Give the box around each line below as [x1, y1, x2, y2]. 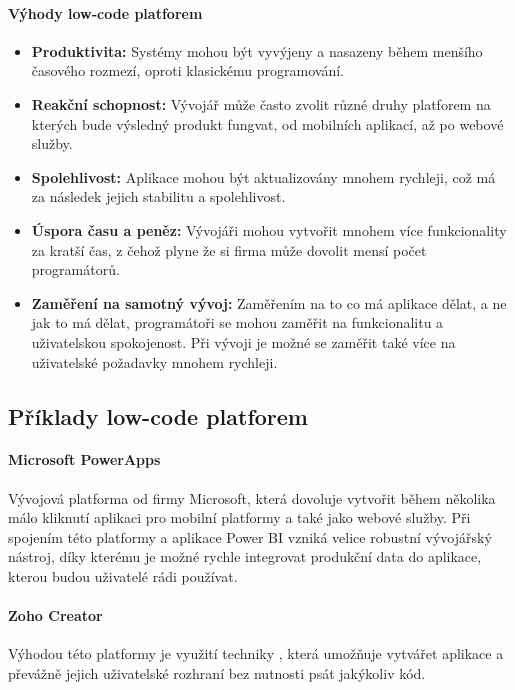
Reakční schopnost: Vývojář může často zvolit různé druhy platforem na [31, 93, 491, 114]
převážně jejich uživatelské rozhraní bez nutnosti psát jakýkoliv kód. [8, 663, 426, 684]
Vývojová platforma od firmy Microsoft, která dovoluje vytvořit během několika [8, 487, 496, 508]
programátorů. [31, 259, 120, 280]
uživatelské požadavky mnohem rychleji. [31, 351, 278, 372]
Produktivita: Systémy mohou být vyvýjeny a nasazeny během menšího [31, 40, 483, 61]
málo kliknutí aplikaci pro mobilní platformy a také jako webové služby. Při [8, 507, 471, 528]
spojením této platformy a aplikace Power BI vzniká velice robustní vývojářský [8, 526, 492, 547]
